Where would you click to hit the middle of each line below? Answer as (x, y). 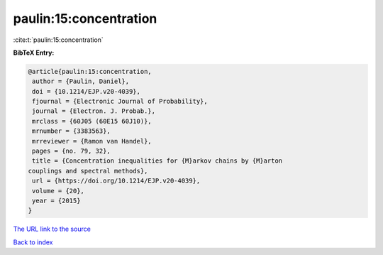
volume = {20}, (59, 191)
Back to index (33, 242)
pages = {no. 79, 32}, (72, 151)
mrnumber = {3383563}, (72, 131)
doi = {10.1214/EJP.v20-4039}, (87, 91)
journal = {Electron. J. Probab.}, (94, 111)
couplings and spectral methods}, (88, 171)
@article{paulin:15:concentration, (90, 71)
